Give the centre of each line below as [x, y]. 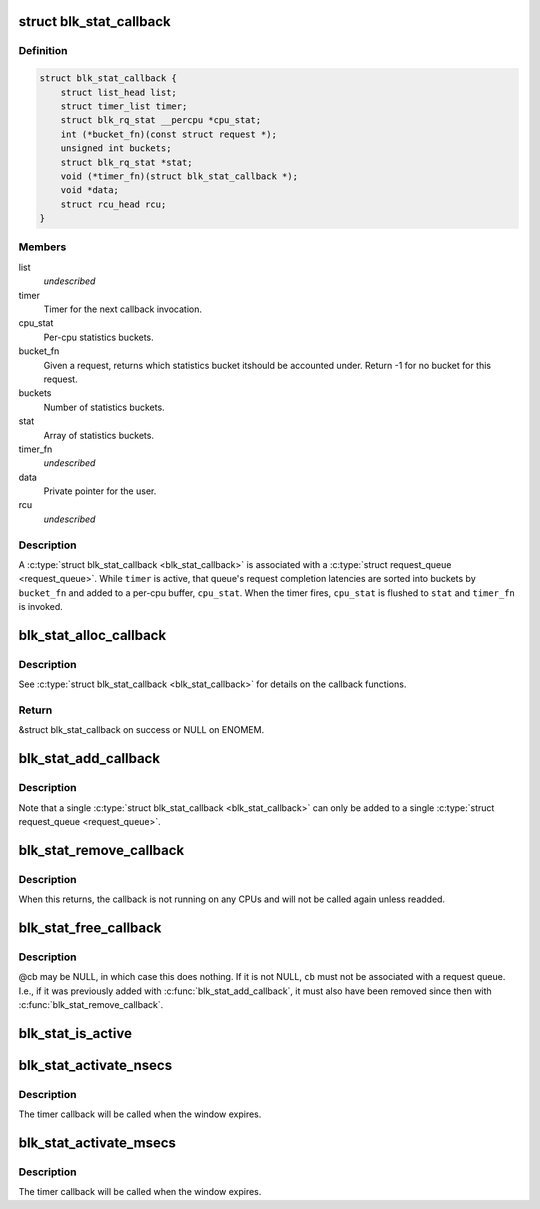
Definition [43, 51]
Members [42, 247]
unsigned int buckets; [116, 148]
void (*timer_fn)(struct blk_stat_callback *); [179, 176]
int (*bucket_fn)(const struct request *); [168, 134]
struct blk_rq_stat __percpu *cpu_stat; [161, 120]
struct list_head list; [118, 92]
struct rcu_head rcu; [113, 204]
